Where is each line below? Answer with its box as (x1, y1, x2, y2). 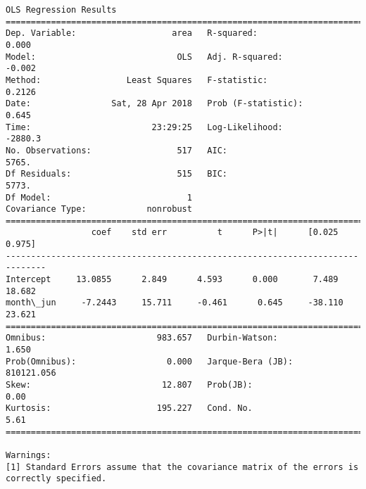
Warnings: (6, 450, 51, 460)
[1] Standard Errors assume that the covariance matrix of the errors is (6, 462, 359, 472)
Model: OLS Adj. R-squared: (6, 51, 283, 62)
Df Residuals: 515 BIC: (6, 169, 227, 179)
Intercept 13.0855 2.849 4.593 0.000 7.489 (6, 274, 339, 285)
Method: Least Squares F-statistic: (6, 75, 268, 85)
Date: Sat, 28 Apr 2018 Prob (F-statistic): (6, 99, 303, 109)
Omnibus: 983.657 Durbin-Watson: (6, 333, 278, 343)
